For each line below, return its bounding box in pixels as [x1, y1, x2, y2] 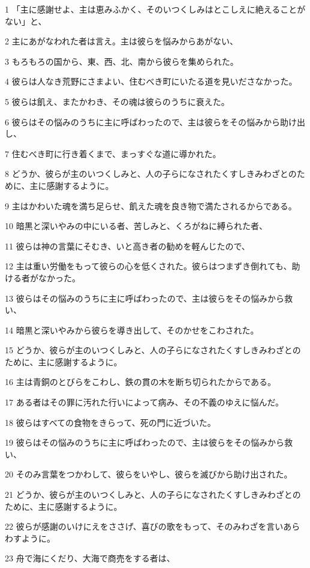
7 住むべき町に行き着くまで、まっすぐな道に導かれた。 [5, 147, 221, 160]
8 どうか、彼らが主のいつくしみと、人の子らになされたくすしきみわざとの [5, 167, 297, 180]
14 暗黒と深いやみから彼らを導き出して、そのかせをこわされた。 [5, 323, 259, 336]
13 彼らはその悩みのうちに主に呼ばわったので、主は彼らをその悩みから [5, 291, 285, 304]
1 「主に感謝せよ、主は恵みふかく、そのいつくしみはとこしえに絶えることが [5, 3, 306, 15]
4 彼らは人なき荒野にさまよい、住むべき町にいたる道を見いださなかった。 [5, 75, 297, 88]
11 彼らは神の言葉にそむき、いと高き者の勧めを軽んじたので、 [5, 239, 250, 252]
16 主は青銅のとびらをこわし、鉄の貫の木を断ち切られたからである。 [5, 375, 276, 388]
